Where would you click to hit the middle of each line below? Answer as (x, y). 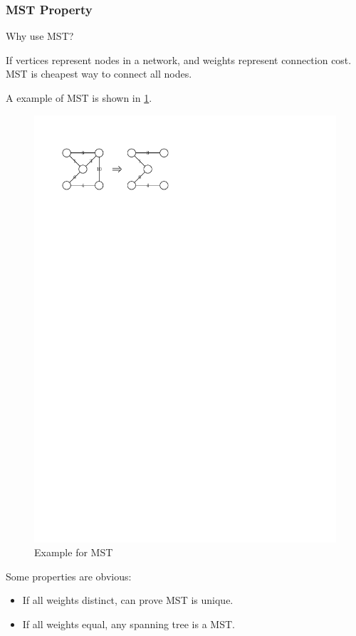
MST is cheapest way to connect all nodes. (99, 74)
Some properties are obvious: (69, 576)
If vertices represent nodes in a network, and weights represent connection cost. (179, 59)
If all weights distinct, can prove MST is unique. (128, 600)
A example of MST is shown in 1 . (79, 98)
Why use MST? (40, 36)
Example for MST (74, 552)
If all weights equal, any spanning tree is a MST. (129, 624)
